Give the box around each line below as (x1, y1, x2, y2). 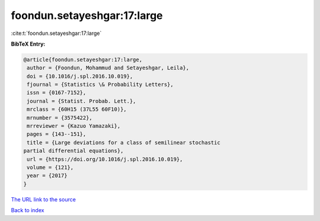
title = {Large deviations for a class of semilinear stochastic (27, 139, 220, 146)
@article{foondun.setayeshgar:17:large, (23, 56, 142, 63)
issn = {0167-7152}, (27, 89, 87, 96)
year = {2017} (27, 172, 68, 179)
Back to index (11, 207, 44, 214)
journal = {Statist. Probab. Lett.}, (27, 98, 136, 104)
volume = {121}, (27, 164, 74, 171)
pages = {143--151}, (27, 131, 87, 137)
